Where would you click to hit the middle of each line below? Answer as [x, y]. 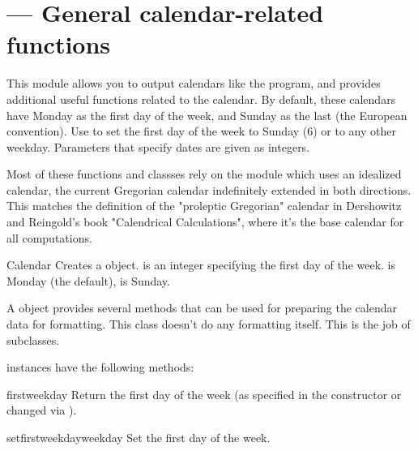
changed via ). [42, 410]
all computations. [49, 237]
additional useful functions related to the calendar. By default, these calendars [201, 99]
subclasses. [33, 339]
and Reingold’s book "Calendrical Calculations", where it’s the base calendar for [205, 222]
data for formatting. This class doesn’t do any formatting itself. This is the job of [209, 324]
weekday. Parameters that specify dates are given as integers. [158, 146]
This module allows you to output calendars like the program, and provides [194, 83]
